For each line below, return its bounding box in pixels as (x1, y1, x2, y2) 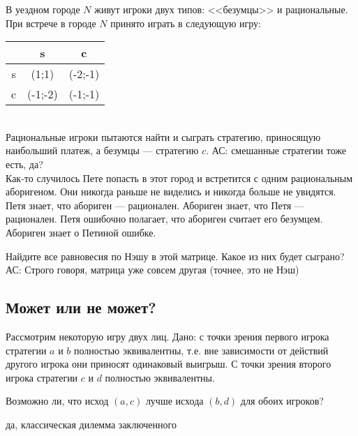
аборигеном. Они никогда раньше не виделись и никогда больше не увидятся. (6, 184, 336, 199)
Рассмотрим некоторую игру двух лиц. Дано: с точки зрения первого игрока (6, 329, 329, 343)
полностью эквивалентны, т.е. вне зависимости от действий (73, 343, 329, 357)
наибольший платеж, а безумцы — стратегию (6, 143, 199, 158)
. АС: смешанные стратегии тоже (206, 143, 347, 158)
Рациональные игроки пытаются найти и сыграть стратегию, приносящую (6, 129, 321, 144)
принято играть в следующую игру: (110, 15, 261, 30)
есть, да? (6, 156, 43, 171)
